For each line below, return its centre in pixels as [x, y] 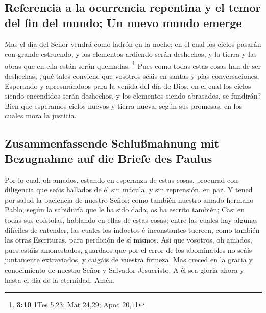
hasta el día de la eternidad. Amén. [60, 280]
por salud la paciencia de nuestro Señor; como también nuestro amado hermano [129, 199]
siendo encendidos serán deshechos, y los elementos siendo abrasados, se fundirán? [133, 96]
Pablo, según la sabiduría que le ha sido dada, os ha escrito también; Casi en [125, 210]
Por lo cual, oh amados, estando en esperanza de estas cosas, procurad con [122, 179]
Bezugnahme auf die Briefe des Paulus [108, 158]
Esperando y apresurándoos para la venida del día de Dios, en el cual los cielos [128, 86]
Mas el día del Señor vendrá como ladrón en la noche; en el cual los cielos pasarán [133, 44]
